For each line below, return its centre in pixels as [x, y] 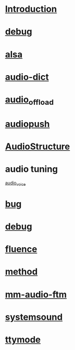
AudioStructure [37, 146]
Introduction [31, 9]
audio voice [16, 183]
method [21, 272]
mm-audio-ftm [36, 294]
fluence [21, 249]
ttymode [23, 339]
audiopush [28, 124]
